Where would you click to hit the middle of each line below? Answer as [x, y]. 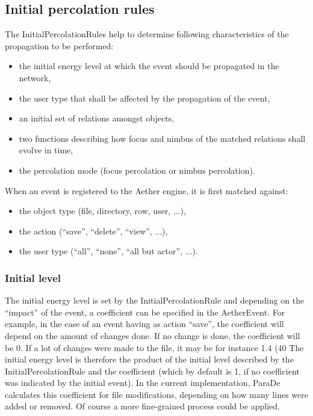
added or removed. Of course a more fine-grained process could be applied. [143, 406]
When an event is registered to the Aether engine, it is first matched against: [147, 190]
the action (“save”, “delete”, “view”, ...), [93, 231]
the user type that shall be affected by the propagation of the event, [144, 98]
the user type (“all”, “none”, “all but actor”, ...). [108, 251]
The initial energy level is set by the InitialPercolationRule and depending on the [155, 300]
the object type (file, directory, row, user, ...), [102, 211]
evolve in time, [46, 150]
